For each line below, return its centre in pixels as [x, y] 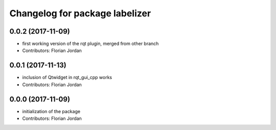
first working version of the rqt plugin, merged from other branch [90, 44]
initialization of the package [51, 111]
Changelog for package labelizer [80, 13]
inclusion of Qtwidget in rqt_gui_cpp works [67, 77]
